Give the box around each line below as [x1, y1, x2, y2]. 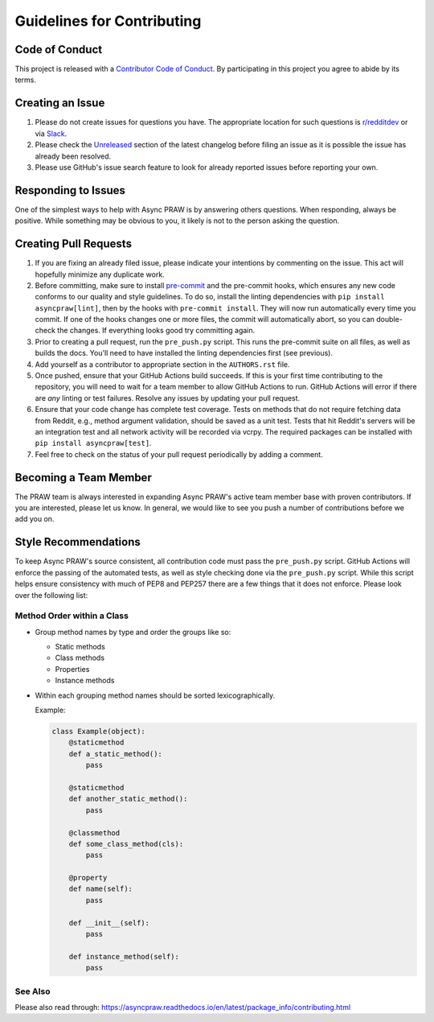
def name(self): [68, 884, 133, 893]
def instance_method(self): [68, 952, 180, 961]
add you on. [14, 514, 55, 524]
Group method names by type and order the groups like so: [35, 627, 231, 637]
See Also [14, 986, 51, 997]
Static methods [55, 642, 106, 652]
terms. [14, 75, 36, 84]
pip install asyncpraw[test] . [35, 439, 152, 448]
